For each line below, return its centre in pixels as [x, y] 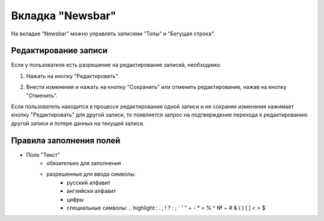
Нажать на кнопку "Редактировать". [73, 76]
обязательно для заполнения [84, 163]
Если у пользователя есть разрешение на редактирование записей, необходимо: [116, 65]
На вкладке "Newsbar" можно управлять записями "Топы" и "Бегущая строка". [113, 34]
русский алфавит [89, 183]
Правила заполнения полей [66, 140]
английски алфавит [91, 191]
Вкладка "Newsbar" [64, 16]
